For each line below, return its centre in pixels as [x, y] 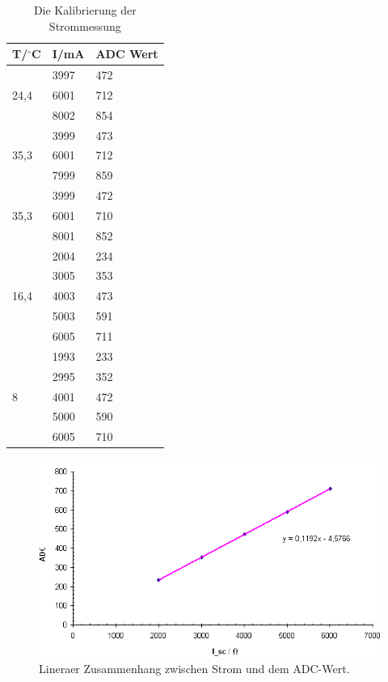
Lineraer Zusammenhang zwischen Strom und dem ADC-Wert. [194, 668]
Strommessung [85, 25]
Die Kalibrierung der [85, 10]
